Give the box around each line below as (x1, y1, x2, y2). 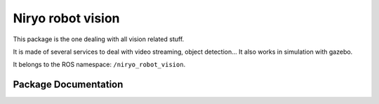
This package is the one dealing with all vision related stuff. (13, 35, 185, 43)
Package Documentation (13, 79, 124, 91)
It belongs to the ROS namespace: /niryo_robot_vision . (13, 60, 186, 69)
